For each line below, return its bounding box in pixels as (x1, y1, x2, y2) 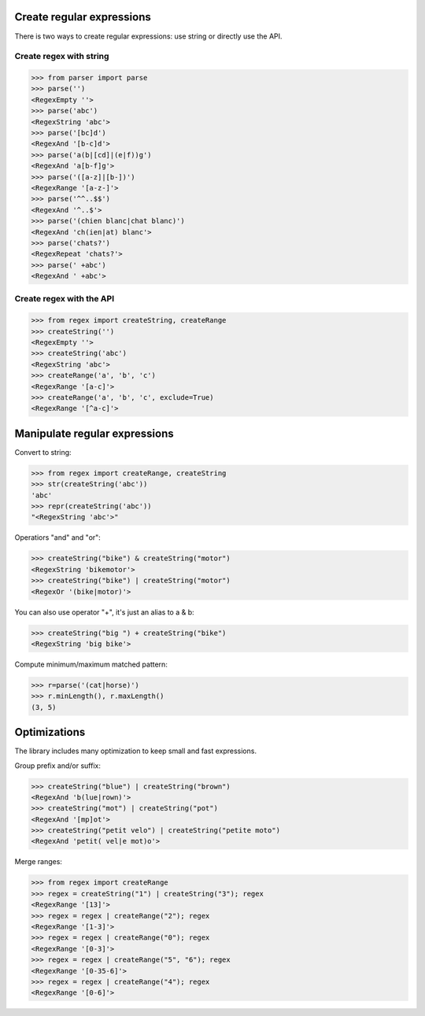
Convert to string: (14, 447, 72, 456)
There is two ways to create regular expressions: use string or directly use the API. (14, 31, 283, 41)
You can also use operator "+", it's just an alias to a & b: (14, 607, 194, 617)
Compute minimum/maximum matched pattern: (14, 659, 168, 669)
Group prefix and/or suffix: (14, 760, 102, 770)
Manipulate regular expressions (14, 427, 174, 440)
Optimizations (14, 726, 86, 739)
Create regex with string (14, 51, 109, 62)
